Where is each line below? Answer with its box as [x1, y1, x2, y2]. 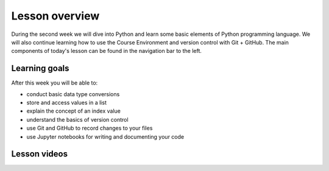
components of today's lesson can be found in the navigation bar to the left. [11, 47, 202, 55]
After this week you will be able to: [11, 79, 98, 86]
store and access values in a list [26, 99, 107, 106]
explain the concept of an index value [26, 107, 121, 115]
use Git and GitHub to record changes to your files [26, 125, 153, 132]
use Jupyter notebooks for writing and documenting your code [26, 133, 185, 140]
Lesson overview [11, 9, 100, 23]
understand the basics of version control [26, 116, 129, 123]
